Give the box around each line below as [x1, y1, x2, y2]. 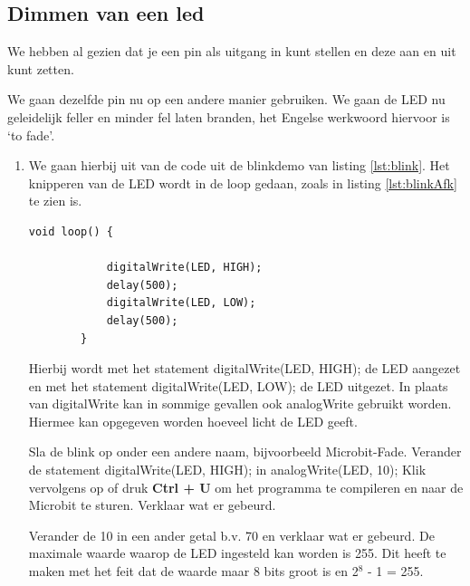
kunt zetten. [7, 59, 74, 78]
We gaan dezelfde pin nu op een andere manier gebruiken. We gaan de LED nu [7, 90, 446, 109]
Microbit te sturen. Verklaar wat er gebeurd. [28, 495, 276, 514]
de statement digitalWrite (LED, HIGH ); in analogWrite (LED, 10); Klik [28, 460, 427, 479]
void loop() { [28, 225, 113, 238]
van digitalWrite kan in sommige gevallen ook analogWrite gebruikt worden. [28, 394, 452, 413]
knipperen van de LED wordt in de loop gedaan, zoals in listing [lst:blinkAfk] [28, 173, 457, 192]
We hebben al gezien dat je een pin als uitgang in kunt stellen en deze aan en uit [7, 42, 456, 61]
